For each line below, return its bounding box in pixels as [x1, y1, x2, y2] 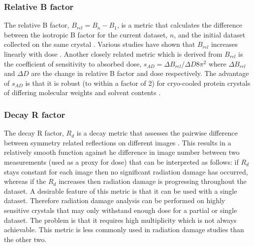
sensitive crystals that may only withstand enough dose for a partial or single [4, 205, 237, 215]
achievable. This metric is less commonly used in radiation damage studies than [4, 224, 244, 235]
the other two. [4, 234, 47, 244]
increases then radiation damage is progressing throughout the [59, 176, 247, 186]
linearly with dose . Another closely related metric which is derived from [4, 49, 222, 59]
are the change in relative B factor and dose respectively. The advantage [31, 68, 249, 78]
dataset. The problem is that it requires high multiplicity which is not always [4, 214, 237, 225]
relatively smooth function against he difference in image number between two [4, 147, 240, 157]
